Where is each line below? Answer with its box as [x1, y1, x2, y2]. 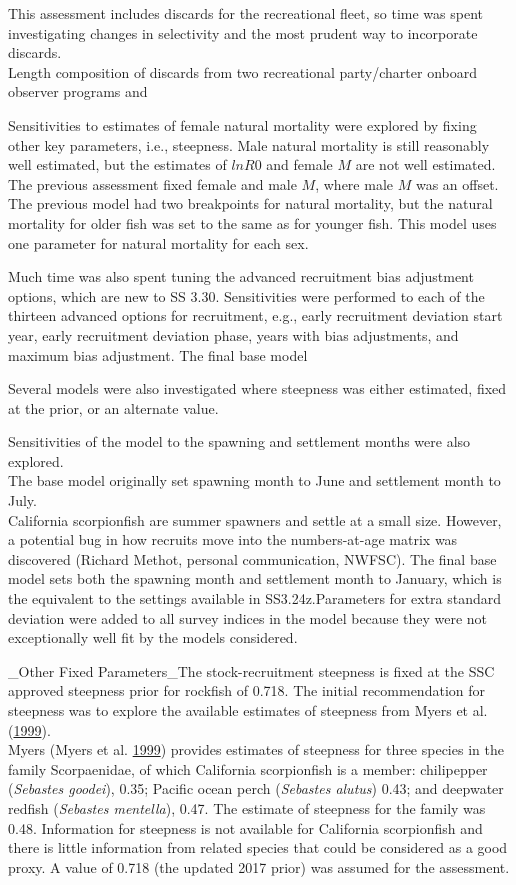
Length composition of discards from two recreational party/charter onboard [8, 61, 477, 82]
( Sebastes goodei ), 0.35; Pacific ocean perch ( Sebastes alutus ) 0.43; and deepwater [8, 778, 504, 799]
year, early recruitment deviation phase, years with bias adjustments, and [8, 324, 459, 345]
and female [266, 154, 333, 175]
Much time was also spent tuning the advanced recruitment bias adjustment [8, 266, 474, 287]
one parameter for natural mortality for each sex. [8, 232, 309, 253]
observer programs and [8, 81, 148, 102]
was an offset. [415, 173, 499, 194]
